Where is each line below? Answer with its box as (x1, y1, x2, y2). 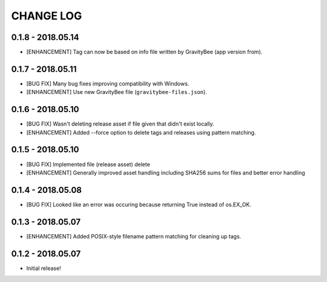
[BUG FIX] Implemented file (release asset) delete (26, 161, 151, 168)
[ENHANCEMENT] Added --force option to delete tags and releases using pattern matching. (26, 129, 256, 136)
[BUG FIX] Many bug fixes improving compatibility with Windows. (26, 79, 190, 87)
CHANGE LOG (11, 9, 82, 22)
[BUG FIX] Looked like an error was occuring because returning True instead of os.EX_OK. (26, 201, 251, 208)
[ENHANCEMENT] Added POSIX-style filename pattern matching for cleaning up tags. (26, 232, 242, 240)
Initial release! (26, 264, 61, 272)
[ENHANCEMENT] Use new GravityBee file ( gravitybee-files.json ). (26, 89, 207, 96)
